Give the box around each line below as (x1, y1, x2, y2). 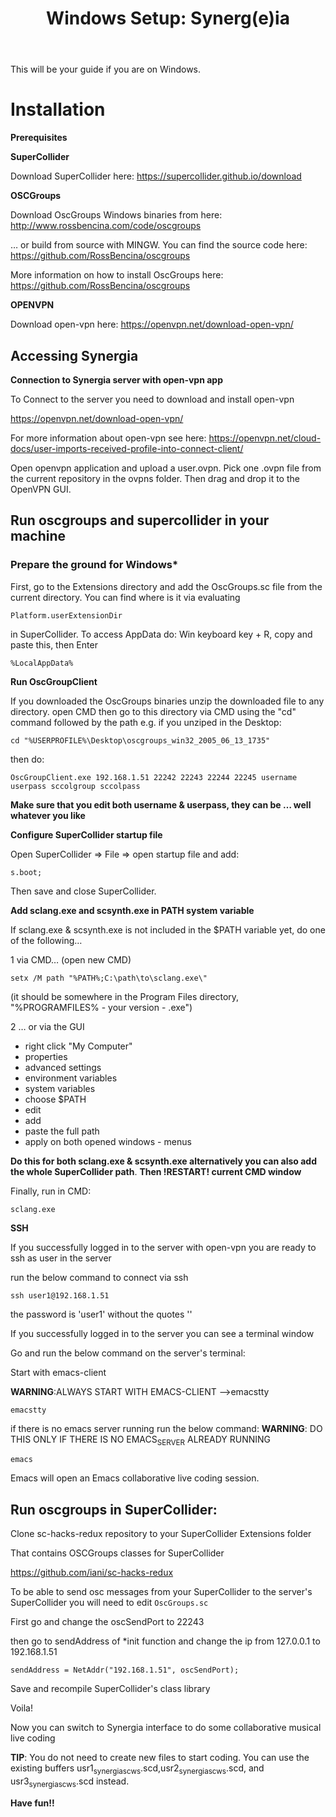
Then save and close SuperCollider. (10, 885, 157, 897)
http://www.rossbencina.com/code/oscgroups (10, 220, 202, 232)
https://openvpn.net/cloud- (208, 432, 322, 444)
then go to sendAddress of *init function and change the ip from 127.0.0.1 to (10, 1635, 321, 1647)
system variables (24, 1082, 96, 1094)
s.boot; (10, 867, 43, 877)
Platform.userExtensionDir (10, 610, 123, 621)
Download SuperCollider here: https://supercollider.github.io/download (10, 170, 302, 182)
